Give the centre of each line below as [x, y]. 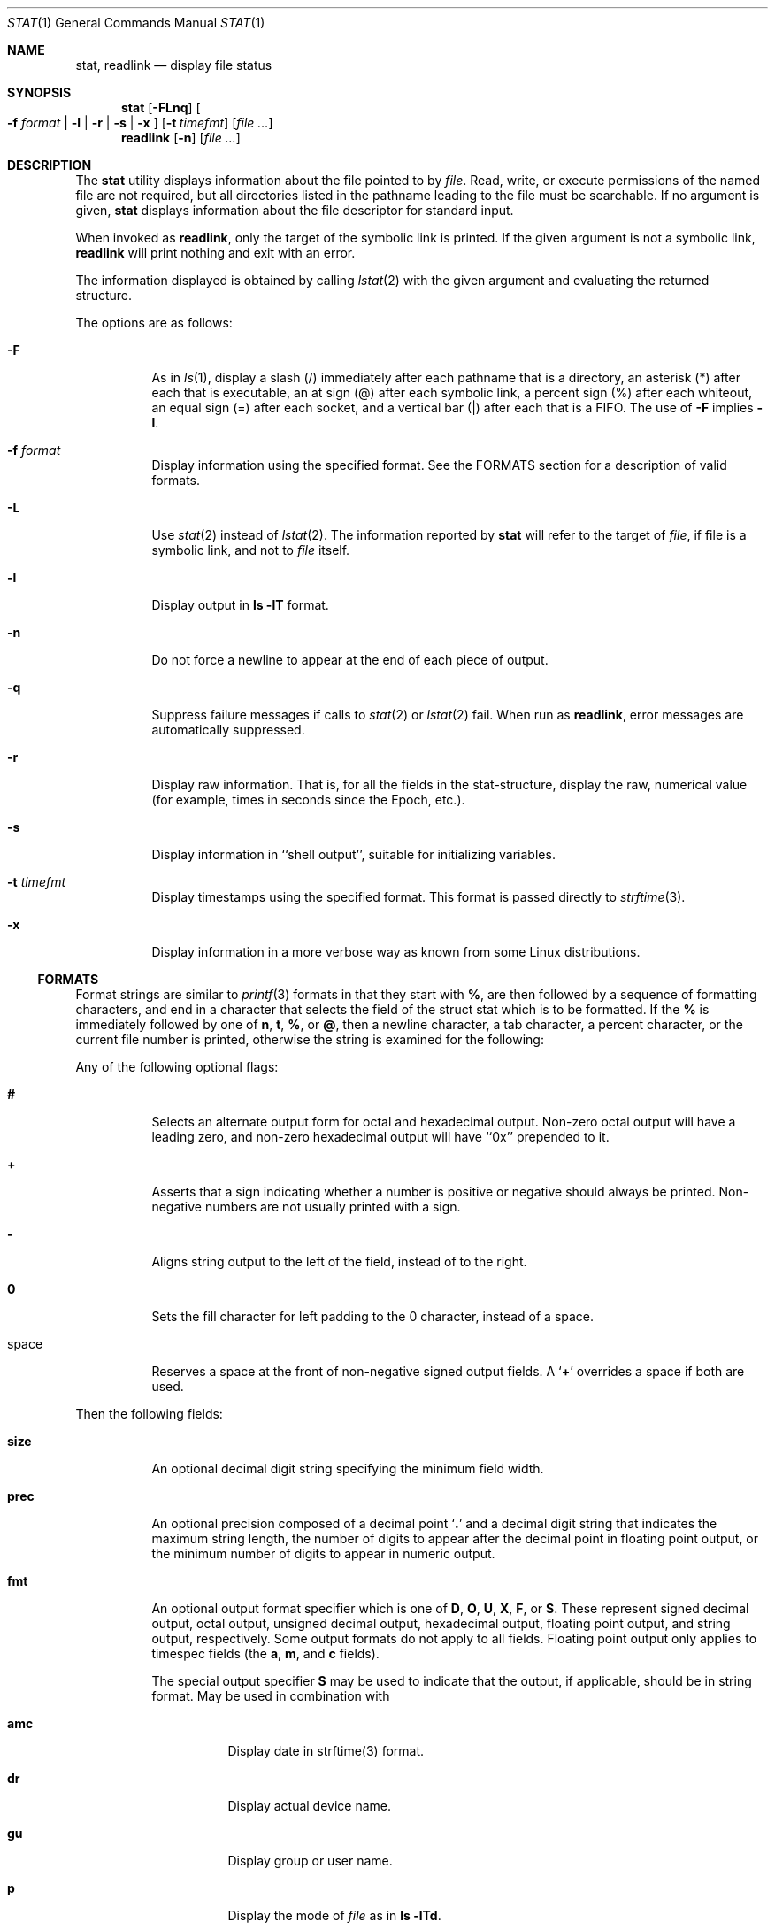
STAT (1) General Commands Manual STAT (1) [136, 23]
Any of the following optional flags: [177, 1067]
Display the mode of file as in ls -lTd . [334, 1915]
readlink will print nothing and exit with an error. [215, 253]
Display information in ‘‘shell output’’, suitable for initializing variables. [353, 854]
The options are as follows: [154, 323]
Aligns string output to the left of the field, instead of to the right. [339, 1261]
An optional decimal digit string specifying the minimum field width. [348, 1469]
